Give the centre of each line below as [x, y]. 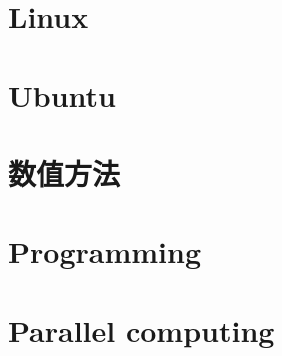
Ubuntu [62, 94]
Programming [104, 251]
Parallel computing [141, 329]
